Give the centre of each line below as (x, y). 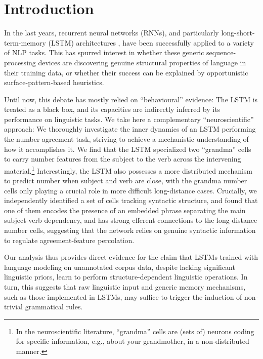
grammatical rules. (54, 307)
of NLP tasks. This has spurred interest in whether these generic (104, 52)
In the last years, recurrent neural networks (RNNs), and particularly (112, 33)
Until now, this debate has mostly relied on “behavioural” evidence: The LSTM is (131, 99)
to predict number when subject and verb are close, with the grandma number (126, 181)
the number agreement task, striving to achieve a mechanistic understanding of (126, 139)
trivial (14, 307)
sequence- (221, 52)
